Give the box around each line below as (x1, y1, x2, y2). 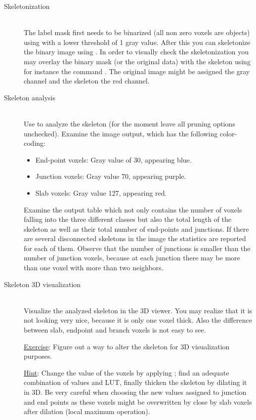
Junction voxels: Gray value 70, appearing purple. (35, 171, 186, 181)
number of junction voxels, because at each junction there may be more (24, 252, 240, 263)
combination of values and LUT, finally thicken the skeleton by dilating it (24, 377, 247, 387)
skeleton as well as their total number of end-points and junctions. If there (24, 223, 249, 234)
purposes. (24, 351, 52, 361)
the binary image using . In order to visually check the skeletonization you (24, 46, 249, 57)
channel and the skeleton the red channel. (24, 76, 150, 86)
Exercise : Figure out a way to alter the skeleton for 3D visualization (24, 341, 230, 351)
